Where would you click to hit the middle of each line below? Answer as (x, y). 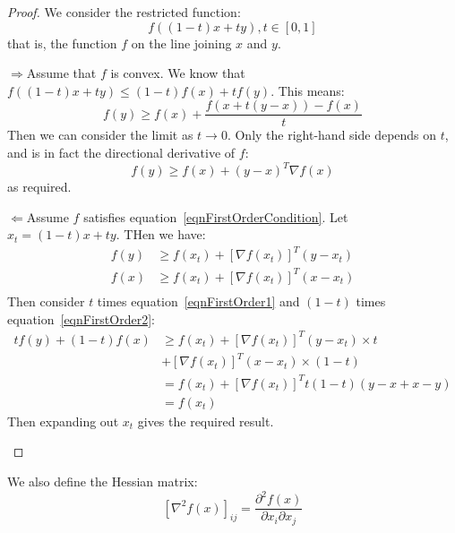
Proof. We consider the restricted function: (124, 12)
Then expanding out (63, 421)
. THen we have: (161, 234)
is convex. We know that (178, 73)
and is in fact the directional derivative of (121, 153)
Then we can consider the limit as (100, 135)
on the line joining (181, 43)
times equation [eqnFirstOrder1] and (198, 301)
